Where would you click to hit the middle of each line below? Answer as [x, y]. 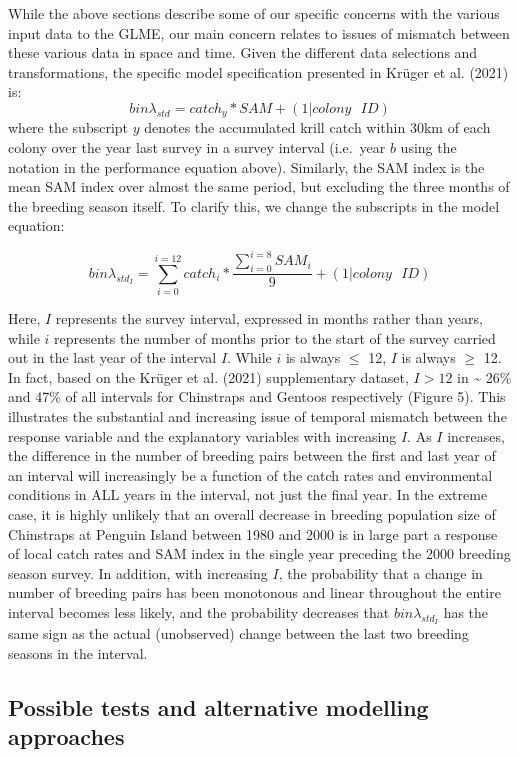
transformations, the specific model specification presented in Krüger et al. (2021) [258, 71]
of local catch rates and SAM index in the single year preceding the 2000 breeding [259, 553]
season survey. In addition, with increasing [138, 572]
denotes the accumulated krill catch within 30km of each [317, 127]
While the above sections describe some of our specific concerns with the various [254, 13]
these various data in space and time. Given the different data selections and [243, 52]
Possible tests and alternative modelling [218, 706]
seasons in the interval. [78, 652]
